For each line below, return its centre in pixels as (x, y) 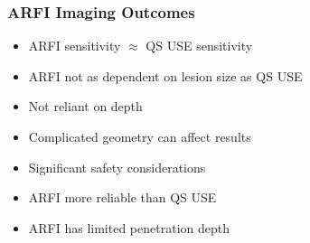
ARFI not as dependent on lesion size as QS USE (165, 75)
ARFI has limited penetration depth (129, 227)
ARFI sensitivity (75, 46)
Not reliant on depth (85, 106)
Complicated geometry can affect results (140, 136)
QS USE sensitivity (199, 46)
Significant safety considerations (117, 167)
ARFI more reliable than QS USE (122, 197)
